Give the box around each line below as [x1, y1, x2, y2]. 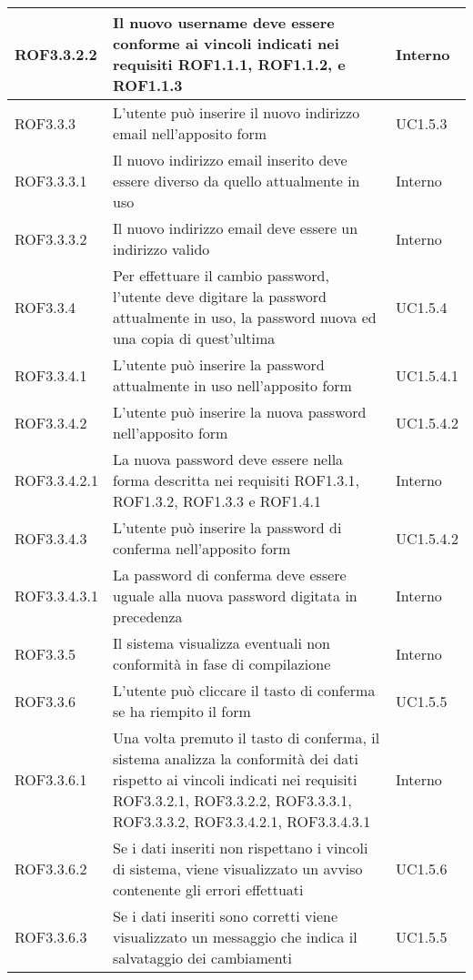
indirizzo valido [113, 238, 210, 259]
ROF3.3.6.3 [15, 926, 87, 947]
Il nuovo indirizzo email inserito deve [113, 149, 347, 170]
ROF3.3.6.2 [15, 858, 87, 879]
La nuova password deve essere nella [113, 449, 344, 470]
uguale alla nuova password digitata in [113, 585, 357, 606]
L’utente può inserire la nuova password [113, 401, 367, 422]
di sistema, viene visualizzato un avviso [113, 858, 363, 879]
